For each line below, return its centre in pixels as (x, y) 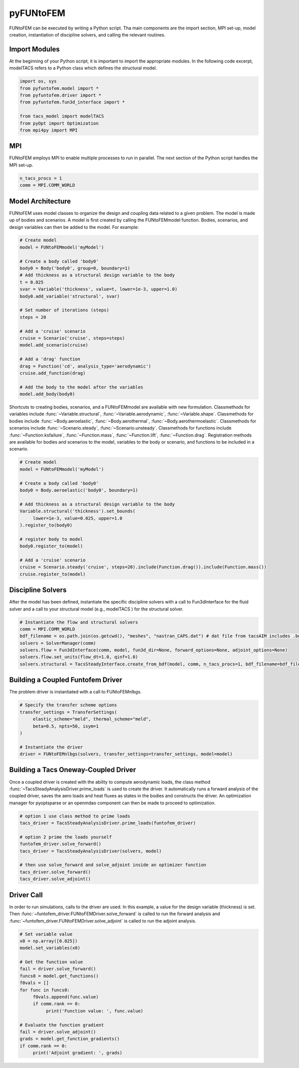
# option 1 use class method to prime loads (75, 816)
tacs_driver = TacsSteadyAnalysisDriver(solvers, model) (91, 851)
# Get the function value (51, 962)
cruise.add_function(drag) (53, 373)
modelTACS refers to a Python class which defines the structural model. (83, 68)
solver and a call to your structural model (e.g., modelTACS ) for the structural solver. (96, 609)
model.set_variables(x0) (50, 948)
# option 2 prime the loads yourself (66, 837)
